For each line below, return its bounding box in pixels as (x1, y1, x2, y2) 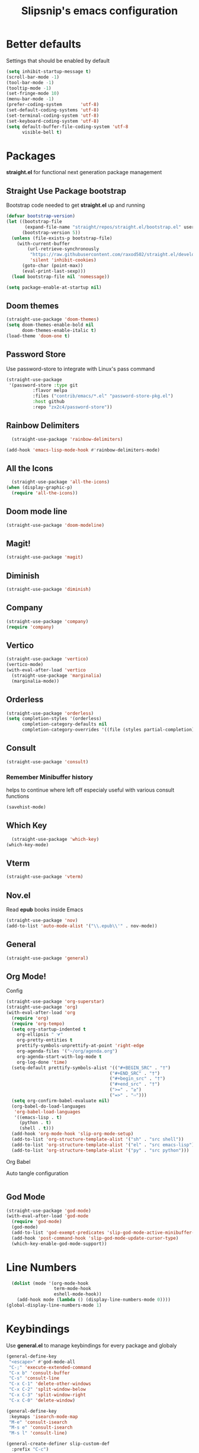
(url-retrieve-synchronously (27, 246, 99, 252)
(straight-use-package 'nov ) (6, 917, 78, 923)
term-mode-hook (53, 1286, 92, 1292)
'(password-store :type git (8, 382, 78, 388)
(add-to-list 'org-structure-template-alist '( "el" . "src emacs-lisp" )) (11, 1142, 197, 1148)
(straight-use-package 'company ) (6, 618, 89, 625)
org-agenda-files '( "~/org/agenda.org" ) (17, 1048, 118, 1054)
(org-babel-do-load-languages (11, 1103, 86, 1109)
